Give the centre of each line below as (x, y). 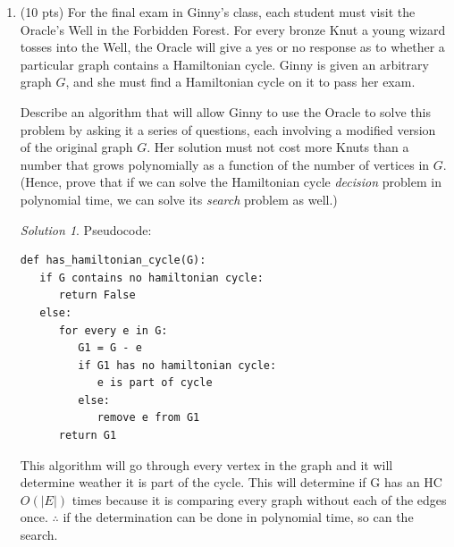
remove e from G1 (148, 418)
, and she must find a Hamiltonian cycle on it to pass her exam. (240, 82)
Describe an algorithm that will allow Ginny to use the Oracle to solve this (225, 111)
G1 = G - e (110, 348)
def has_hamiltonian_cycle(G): (113, 261)
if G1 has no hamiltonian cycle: (177, 365)
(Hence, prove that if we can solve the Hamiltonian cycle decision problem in (231, 182)
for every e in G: (113, 330)
